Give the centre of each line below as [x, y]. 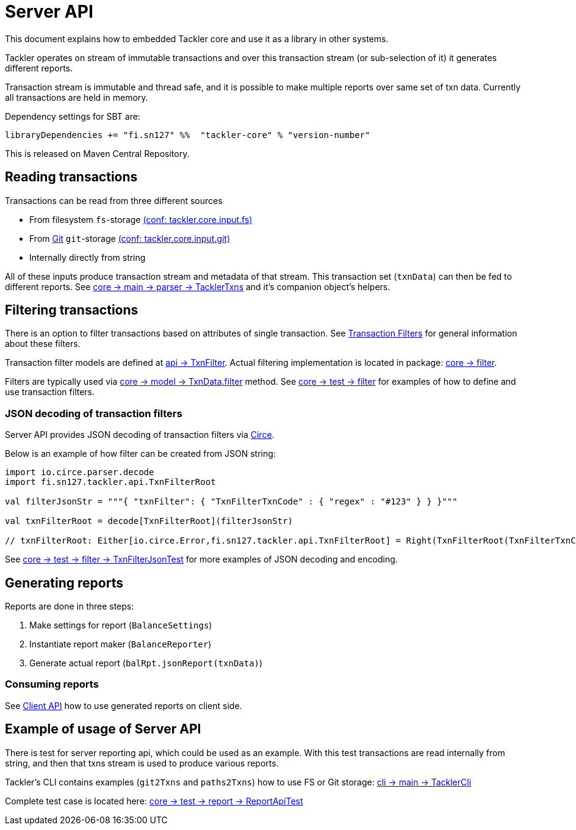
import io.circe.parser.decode [80, 472]
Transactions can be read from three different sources [114, 200]
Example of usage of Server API [103, 729]
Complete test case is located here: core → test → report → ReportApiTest [154, 801]
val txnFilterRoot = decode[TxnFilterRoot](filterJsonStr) [149, 521]
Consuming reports [52, 684]
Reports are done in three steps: [70, 606]
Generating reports [64, 583]
